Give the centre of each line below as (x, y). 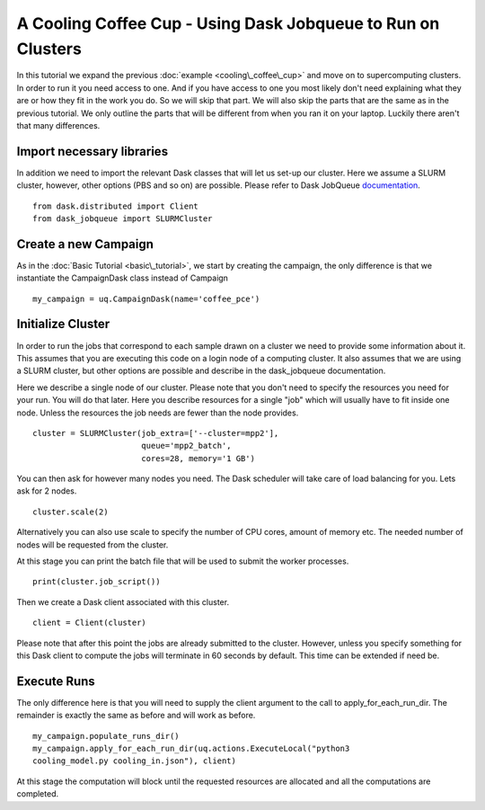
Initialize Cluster (63, 324)
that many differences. (58, 125)
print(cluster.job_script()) (97, 582)
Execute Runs (56, 681)
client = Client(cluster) (90, 623)
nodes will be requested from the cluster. (93, 545)
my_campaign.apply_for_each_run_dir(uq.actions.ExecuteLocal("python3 (191, 749)
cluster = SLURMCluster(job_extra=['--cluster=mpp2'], (156, 433)
